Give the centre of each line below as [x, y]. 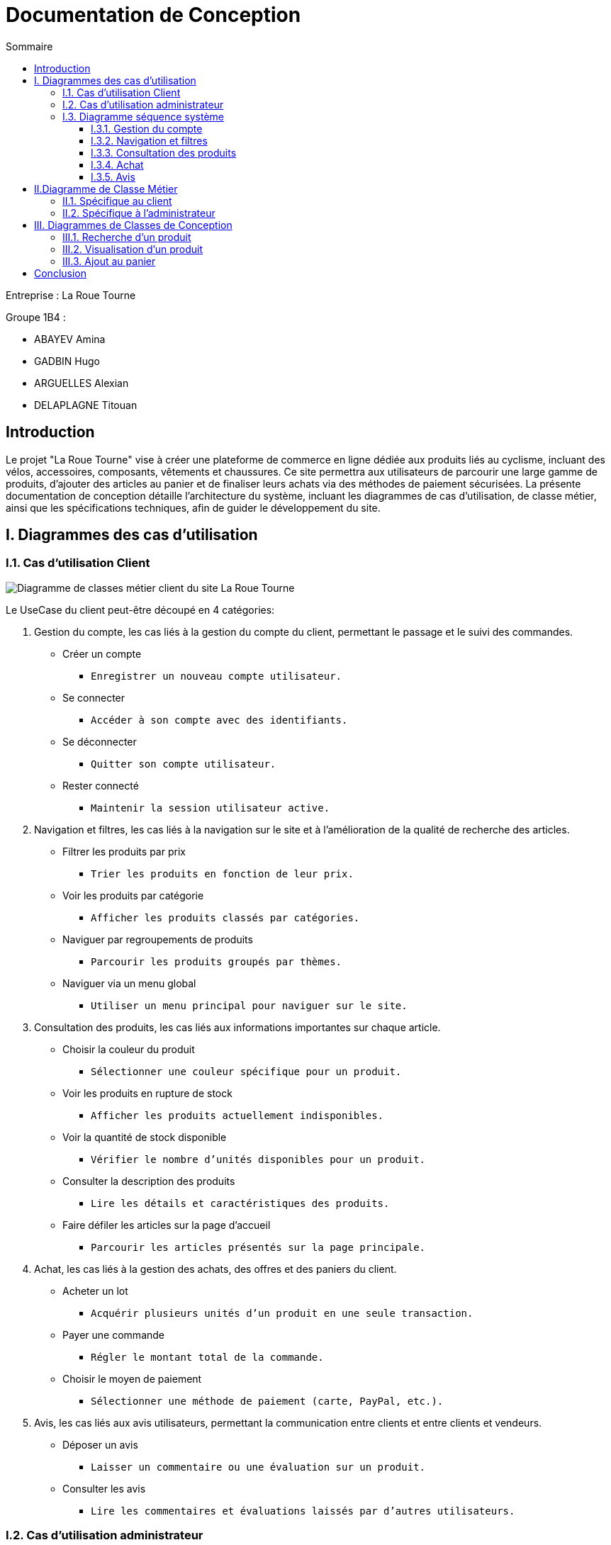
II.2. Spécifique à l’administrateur [139, 213]
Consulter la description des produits [149, 1181]
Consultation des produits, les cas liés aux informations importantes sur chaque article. [237, 1027]
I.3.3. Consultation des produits [164, 152]
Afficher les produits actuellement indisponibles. [237, 1115]
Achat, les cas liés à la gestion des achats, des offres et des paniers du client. [215, 1269]
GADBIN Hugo [67, 361]
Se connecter [94, 697]
